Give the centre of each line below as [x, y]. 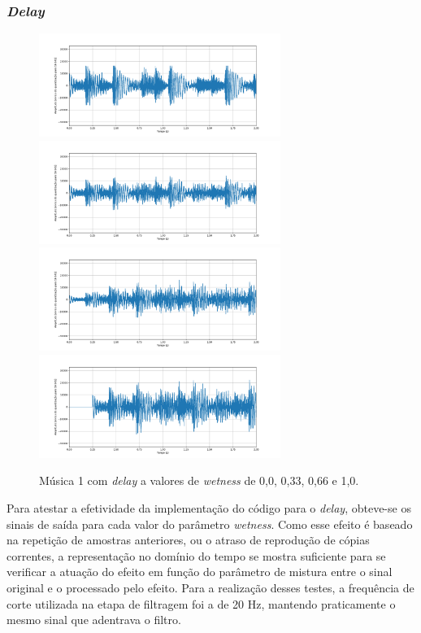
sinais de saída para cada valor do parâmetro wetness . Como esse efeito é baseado [210, 524]
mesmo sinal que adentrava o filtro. [94, 620]
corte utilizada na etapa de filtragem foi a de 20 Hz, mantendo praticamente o [201, 603]
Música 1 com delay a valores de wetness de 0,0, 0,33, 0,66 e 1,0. [199, 480]
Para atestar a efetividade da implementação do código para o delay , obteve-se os [209, 507]
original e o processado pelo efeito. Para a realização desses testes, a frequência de [210, 587]
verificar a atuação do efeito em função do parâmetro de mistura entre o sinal [200, 572]
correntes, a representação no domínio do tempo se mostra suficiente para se [196, 555]
